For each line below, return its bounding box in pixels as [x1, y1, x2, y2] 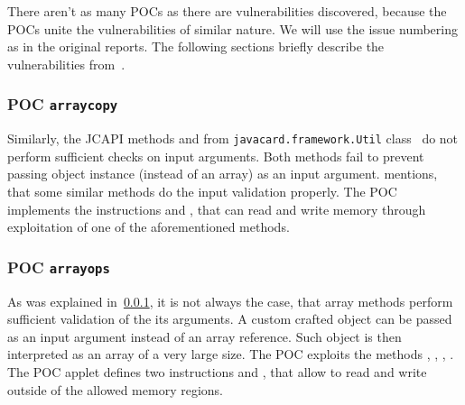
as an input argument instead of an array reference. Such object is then [7, 327, 402, 345]
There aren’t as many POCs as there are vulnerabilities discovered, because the [7, 2, 447, 20]
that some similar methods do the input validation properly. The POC [7, 182, 397, 200]
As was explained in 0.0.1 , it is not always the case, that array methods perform [7, 291, 453, 310]
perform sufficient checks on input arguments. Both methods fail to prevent [7, 146, 424, 165]
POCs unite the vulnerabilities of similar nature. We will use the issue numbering [7, 19, 458, 38]
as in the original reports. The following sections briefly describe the [7, 37, 385, 56]
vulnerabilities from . [7, 54, 126, 73]
